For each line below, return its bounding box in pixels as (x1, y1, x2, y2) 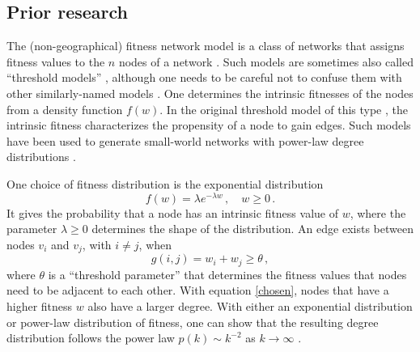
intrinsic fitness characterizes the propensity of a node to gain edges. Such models (6, 117, 411, 134)
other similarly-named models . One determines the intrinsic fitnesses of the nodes (6, 84, 414, 101)
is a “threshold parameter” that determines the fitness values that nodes (48, 265, 407, 282)
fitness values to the (6, 53, 105, 70)
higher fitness (6, 297, 73, 314)
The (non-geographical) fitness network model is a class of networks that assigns (6, 37, 405, 54)
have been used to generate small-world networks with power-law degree (6, 132, 364, 149)
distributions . (6, 148, 76, 165)
